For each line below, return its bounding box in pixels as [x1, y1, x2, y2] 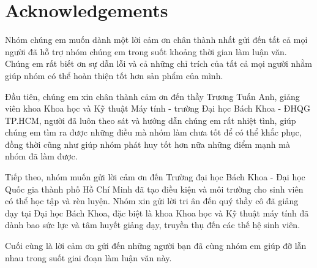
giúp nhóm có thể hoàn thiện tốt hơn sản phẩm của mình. [5, 69, 223, 82]
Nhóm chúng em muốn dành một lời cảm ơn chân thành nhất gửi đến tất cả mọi [5, 33, 308, 46]
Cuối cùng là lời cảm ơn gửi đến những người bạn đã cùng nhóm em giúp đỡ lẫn [5, 239, 307, 252]
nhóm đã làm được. [5, 150, 78, 163]
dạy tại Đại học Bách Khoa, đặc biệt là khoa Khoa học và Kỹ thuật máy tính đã [5, 206, 309, 219]
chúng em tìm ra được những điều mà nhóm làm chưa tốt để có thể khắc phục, [5, 126, 302, 139]
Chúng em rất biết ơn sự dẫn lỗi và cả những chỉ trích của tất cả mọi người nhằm [5, 57, 312, 70]
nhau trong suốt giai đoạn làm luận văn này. [5, 251, 172, 264]
